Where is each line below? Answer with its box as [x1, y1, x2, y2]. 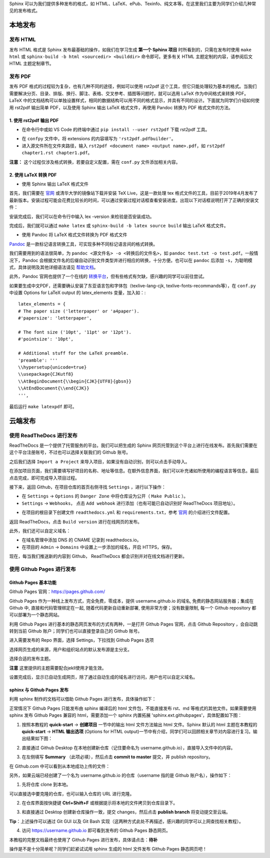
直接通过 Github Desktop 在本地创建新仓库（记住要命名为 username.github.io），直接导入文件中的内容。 [21, 744, 235, 751]
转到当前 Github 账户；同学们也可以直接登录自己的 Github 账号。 [9, 628, 142, 634]
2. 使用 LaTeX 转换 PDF [9, 172, 57, 178]
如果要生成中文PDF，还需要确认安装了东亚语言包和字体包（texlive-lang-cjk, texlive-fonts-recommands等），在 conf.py [9, 282, 256, 289]
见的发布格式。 [9, 8, 40, 14]
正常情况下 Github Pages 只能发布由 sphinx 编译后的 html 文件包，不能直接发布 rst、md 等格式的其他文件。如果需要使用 [9, 705, 257, 711]
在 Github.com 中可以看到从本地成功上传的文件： [9, 763, 110, 769]
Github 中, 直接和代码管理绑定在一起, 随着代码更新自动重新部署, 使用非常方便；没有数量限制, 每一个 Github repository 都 [9, 605, 256, 611]
